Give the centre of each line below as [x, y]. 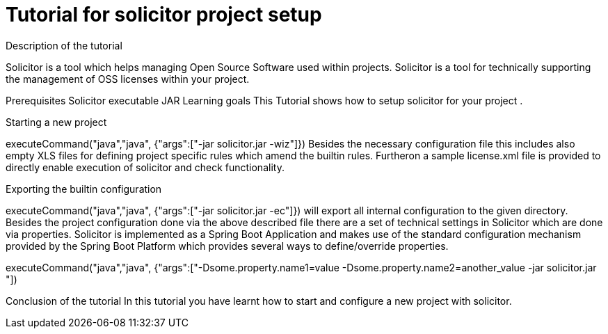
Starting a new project [56, 122]
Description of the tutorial [64, 45]
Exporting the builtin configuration [84, 189]
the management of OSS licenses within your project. [128, 79]
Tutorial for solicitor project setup [164, 15]
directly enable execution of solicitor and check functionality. [145, 167]
